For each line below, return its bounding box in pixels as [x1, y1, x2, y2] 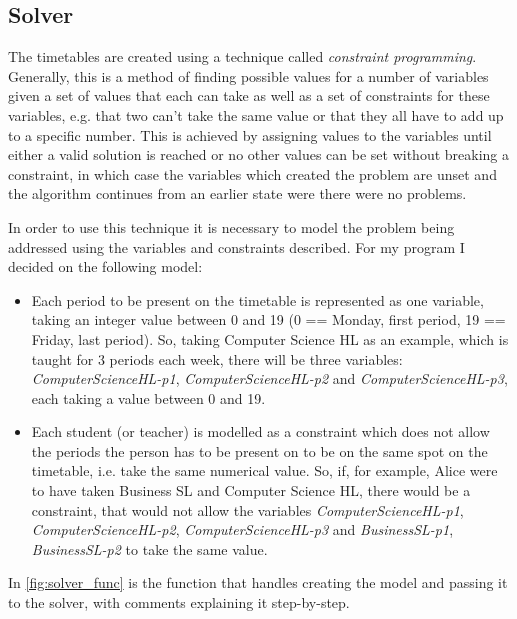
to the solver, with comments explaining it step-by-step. [8, 592, 350, 613]
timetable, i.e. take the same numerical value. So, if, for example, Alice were [31, 460, 498, 481]
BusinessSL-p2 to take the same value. [31, 538, 268, 559]
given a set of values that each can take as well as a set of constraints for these [8, 85, 490, 106]
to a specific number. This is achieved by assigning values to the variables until [8, 124, 492, 145]
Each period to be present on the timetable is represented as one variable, [31, 289, 484, 310]
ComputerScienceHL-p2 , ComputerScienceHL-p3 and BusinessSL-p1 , [31, 519, 454, 540]
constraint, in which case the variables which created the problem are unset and [8, 163, 497, 184]
